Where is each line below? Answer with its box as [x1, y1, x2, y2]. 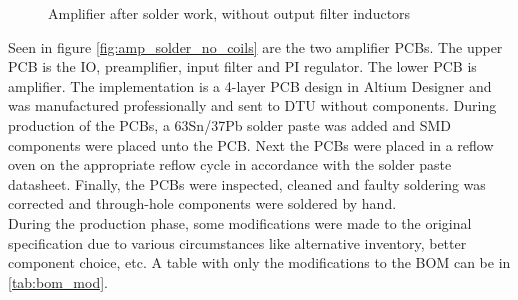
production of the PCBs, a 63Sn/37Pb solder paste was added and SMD [8, 114, 451, 135]
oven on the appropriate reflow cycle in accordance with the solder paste [8, 154, 452, 175]
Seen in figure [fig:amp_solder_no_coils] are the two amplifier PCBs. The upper [8, 36, 503, 57]
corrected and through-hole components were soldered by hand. [8, 193, 397, 214]
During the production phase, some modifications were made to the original [8, 212, 472, 233]
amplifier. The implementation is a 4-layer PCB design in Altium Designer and [8, 75, 492, 96]
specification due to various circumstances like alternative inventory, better [8, 232, 467, 253]
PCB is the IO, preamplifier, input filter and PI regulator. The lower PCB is [8, 56, 477, 77]
